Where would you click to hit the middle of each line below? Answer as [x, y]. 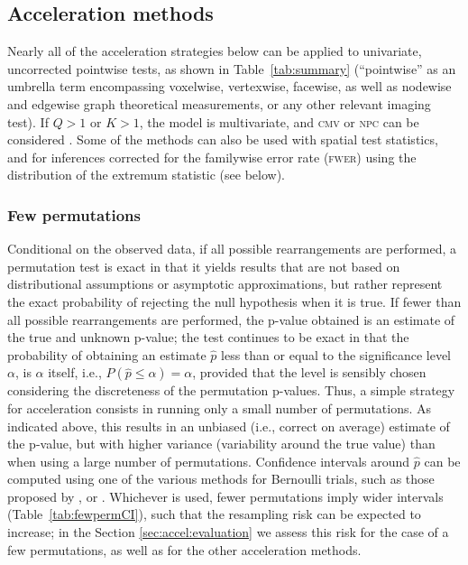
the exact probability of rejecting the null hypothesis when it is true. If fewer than [234, 301]
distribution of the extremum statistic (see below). [146, 175]
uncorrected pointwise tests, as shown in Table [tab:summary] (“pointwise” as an [232, 68]
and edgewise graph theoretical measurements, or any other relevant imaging [219, 103]
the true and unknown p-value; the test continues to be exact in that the [208, 337]
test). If [28, 121]
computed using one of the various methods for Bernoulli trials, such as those [221, 479]
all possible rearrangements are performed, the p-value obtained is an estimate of [231, 319]
